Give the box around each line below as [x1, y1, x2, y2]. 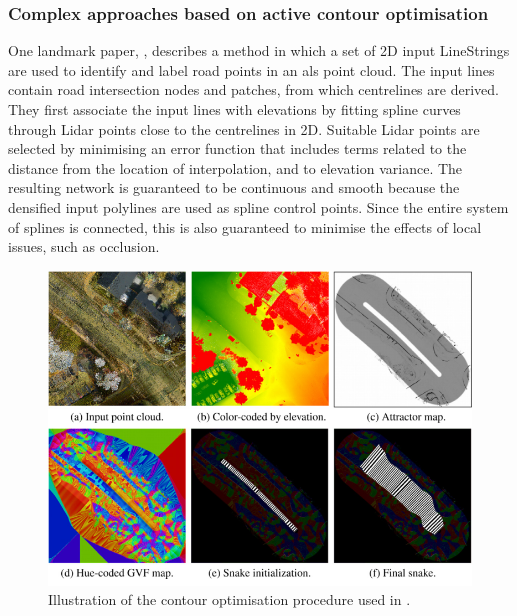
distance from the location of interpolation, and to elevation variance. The [8, 157, 463, 178]
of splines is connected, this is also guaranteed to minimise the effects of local [8, 216, 482, 237]
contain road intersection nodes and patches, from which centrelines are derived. [8, 79, 499, 100]
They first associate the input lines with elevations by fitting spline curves [8, 99, 461, 119]
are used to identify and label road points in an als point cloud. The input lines [8, 59, 495, 80]
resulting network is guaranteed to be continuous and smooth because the [8, 177, 460, 198]
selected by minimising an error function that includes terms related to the [8, 138, 467, 159]
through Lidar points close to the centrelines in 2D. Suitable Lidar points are [8, 118, 480, 139]
